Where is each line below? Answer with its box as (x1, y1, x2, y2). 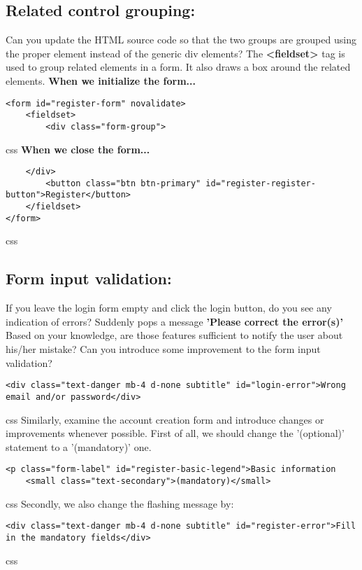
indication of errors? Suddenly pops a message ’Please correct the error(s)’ (6, 314, 343, 328)
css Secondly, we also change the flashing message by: (6, 496, 234, 510)
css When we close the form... (6, 141, 150, 156)
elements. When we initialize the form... (6, 73, 196, 88)
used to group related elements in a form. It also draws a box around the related (6, 60, 351, 74)
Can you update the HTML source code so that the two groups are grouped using (6, 32, 356, 47)
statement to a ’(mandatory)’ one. (6, 439, 152, 454)
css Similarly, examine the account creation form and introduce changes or (6, 412, 324, 426)
